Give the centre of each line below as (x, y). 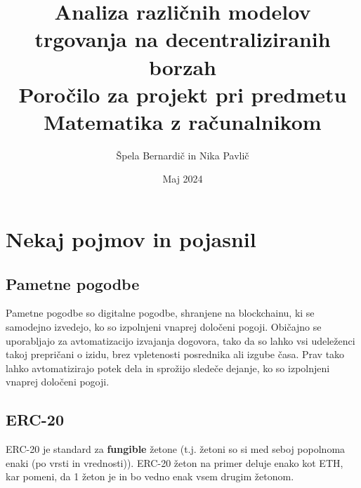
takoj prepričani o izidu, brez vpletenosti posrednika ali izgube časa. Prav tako (175, 354)
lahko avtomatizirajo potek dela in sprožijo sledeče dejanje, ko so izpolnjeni (168, 368)
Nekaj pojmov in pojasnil (131, 239)
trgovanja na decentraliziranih (183, 39)
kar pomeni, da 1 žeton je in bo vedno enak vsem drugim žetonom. (150, 476)
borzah (182, 66)
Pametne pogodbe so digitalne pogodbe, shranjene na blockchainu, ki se (160, 313)
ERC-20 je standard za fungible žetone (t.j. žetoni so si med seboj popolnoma (176, 449)
